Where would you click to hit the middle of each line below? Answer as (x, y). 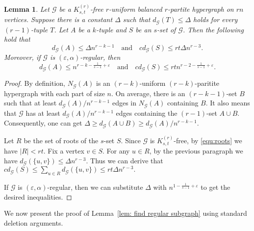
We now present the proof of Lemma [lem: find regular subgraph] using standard (126, 213)
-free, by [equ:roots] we (208, 140)
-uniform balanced (136, 9)
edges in (124, 103)
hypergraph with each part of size (54, 93)
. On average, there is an (148, 93)
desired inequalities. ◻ (38, 196)
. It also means (228, 103)
